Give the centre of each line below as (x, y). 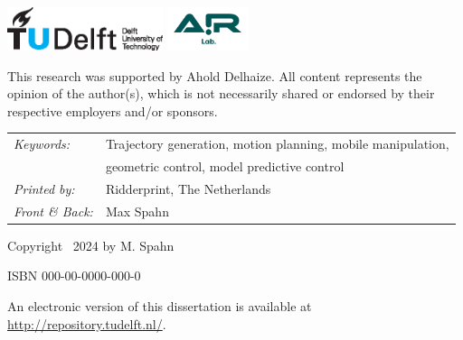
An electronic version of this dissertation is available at (160, 305)
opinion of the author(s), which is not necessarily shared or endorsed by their (221, 93)
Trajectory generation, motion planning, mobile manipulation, (277, 144)
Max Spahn (137, 211)
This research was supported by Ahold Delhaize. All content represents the (215, 75)
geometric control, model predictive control (225, 165)
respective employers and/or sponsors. (113, 110)
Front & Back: (53, 211)
